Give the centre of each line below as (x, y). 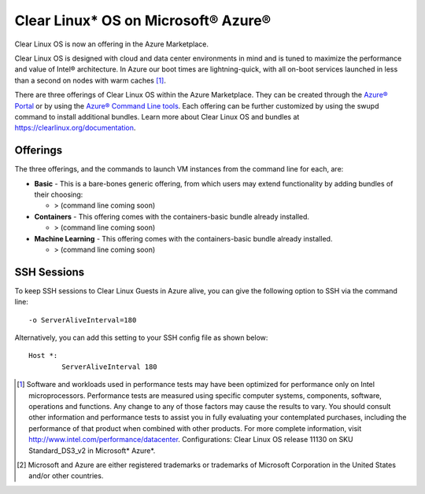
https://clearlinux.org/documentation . (75, 128)
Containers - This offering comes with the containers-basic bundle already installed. (172, 216)
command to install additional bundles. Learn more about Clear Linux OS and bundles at (157, 116)
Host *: (43, 356)
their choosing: (59, 194)
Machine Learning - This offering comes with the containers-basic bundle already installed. (183, 238)
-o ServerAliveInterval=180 (83, 320)
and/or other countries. (66, 476)
